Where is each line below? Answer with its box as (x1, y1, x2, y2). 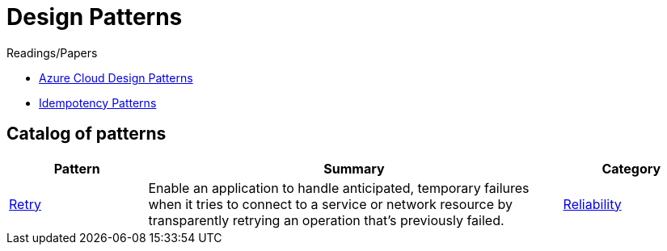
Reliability (563, 195, 622, 212)
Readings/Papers (6, 45, 98, 60)
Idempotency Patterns (39, 95, 157, 110)
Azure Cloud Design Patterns (39, 70, 193, 85)
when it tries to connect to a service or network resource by (148, 195, 513, 212)
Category (602, 160, 661, 177)
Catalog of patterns (6, 123, 167, 144)
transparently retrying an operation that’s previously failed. (148, 211, 504, 228)
